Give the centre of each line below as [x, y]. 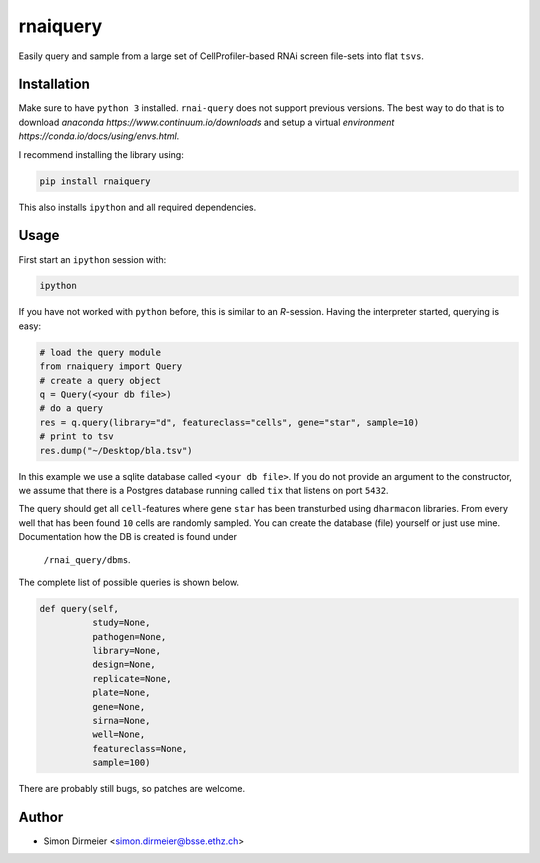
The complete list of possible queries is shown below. [129, 582]
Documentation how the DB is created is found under [128, 537]
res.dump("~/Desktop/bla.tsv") [116, 450]
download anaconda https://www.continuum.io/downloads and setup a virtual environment [206, 122]
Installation [54, 84]
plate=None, [121, 693]
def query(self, [79, 608]
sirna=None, [121, 721]
